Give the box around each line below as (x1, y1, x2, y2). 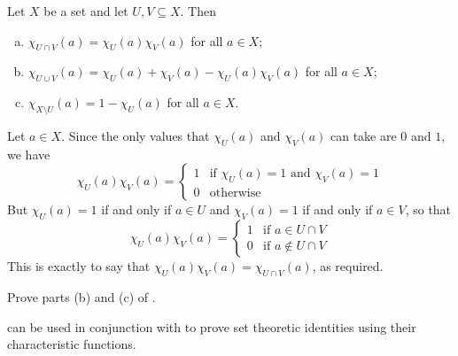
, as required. (312, 257, 384, 275)
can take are (330, 126, 397, 144)
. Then (180, 2, 217, 19)
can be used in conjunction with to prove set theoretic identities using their (7, 317, 416, 336)
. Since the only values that (61, 126, 210, 144)
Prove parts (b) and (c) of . (7, 287, 156, 306)
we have (7, 144, 50, 163)
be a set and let (43, 2, 128, 19)
